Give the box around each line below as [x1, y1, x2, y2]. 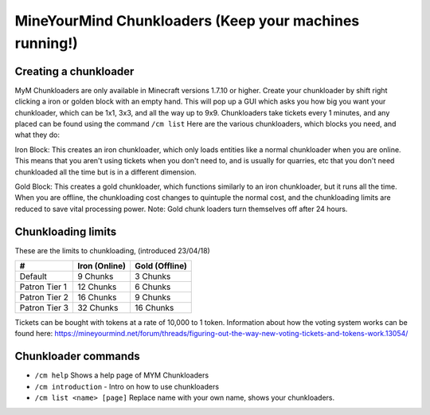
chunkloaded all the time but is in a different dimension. [14, 167, 197, 177]
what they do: [14, 130, 60, 139]
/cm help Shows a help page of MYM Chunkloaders [34, 370, 209, 380]
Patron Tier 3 [19, 303, 69, 314]
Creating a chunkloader [14, 65, 135, 78]
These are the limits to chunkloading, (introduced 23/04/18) [14, 245, 210, 255]
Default [19, 271, 48, 282]
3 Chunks [135, 271, 171, 282]
